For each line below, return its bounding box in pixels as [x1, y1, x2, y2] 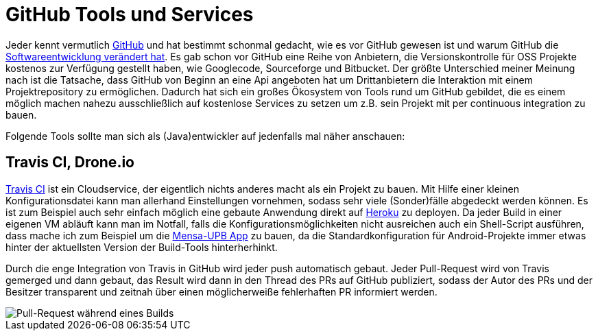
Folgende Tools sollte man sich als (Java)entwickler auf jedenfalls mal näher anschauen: [5, 130, 405, 142]
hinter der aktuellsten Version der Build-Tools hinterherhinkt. [5, 241, 278, 253]
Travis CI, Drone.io [5, 154, 134, 171]
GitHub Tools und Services [5, 3, 254, 26]
